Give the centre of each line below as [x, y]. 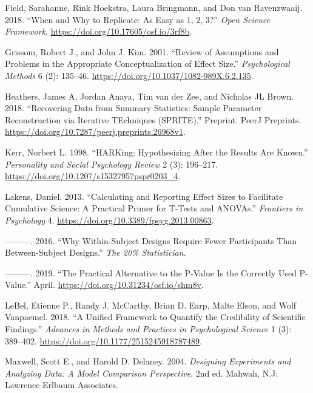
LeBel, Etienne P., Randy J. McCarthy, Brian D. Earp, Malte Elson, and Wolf [151, 305]
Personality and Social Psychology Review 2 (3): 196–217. [112, 164]
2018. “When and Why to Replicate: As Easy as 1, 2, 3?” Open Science [138, 19]
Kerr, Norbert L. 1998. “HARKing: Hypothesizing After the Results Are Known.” [156, 152]
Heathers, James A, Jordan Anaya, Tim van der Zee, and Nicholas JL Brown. [150, 96]
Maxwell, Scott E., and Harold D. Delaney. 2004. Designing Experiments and [148, 361]
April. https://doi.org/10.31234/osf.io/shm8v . [119, 285]
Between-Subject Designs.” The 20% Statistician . [96, 252]
